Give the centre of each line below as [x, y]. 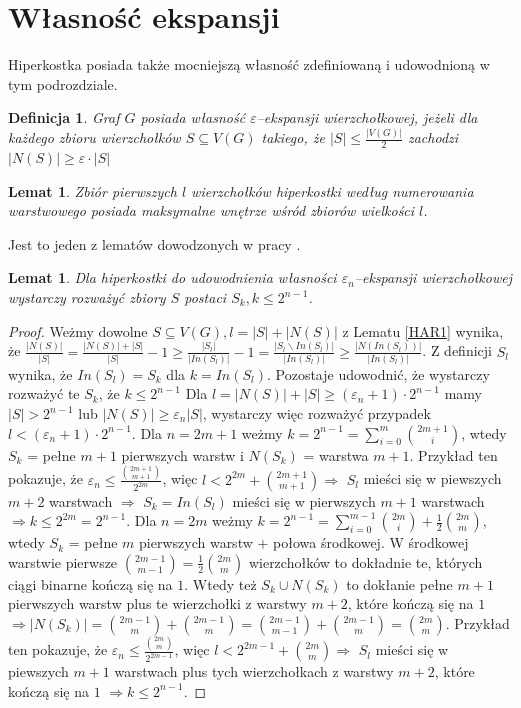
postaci [205, 297]
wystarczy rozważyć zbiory [87, 297]
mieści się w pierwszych [304, 500]
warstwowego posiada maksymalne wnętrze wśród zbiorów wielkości [211, 210]
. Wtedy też [220, 583]
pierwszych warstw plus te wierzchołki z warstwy [157, 603]
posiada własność [193, 117]
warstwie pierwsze [63, 561]
